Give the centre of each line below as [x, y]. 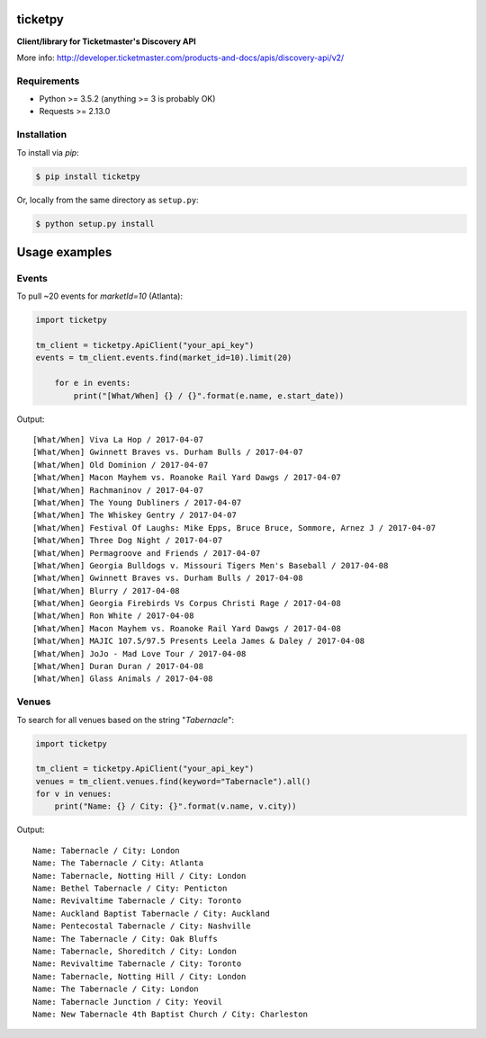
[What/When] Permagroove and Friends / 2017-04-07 [147, 553]
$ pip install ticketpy [88, 176]
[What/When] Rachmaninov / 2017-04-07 [118, 490]
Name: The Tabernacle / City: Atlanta [118, 863]
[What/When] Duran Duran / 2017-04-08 [118, 667]
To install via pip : [48, 152]
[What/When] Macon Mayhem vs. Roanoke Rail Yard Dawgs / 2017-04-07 [187, 478]
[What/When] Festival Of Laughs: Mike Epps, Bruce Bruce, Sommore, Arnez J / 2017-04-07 [234, 528]
